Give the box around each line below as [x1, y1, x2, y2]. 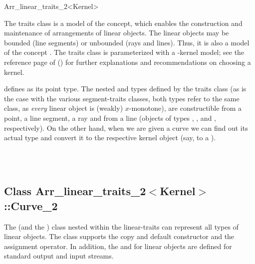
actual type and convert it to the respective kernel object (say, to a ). [4, 132, 216, 143]
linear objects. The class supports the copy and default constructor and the [4, 231, 235, 242]
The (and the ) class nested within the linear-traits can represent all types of [4, 221, 239, 232]
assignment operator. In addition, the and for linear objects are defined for [4, 241, 232, 251]
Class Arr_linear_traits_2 [4, 183, 146, 199]
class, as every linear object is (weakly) [4, 103, 123, 113]
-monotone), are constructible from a [129, 103, 242, 113]
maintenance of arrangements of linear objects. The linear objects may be [4, 27, 229, 38]
